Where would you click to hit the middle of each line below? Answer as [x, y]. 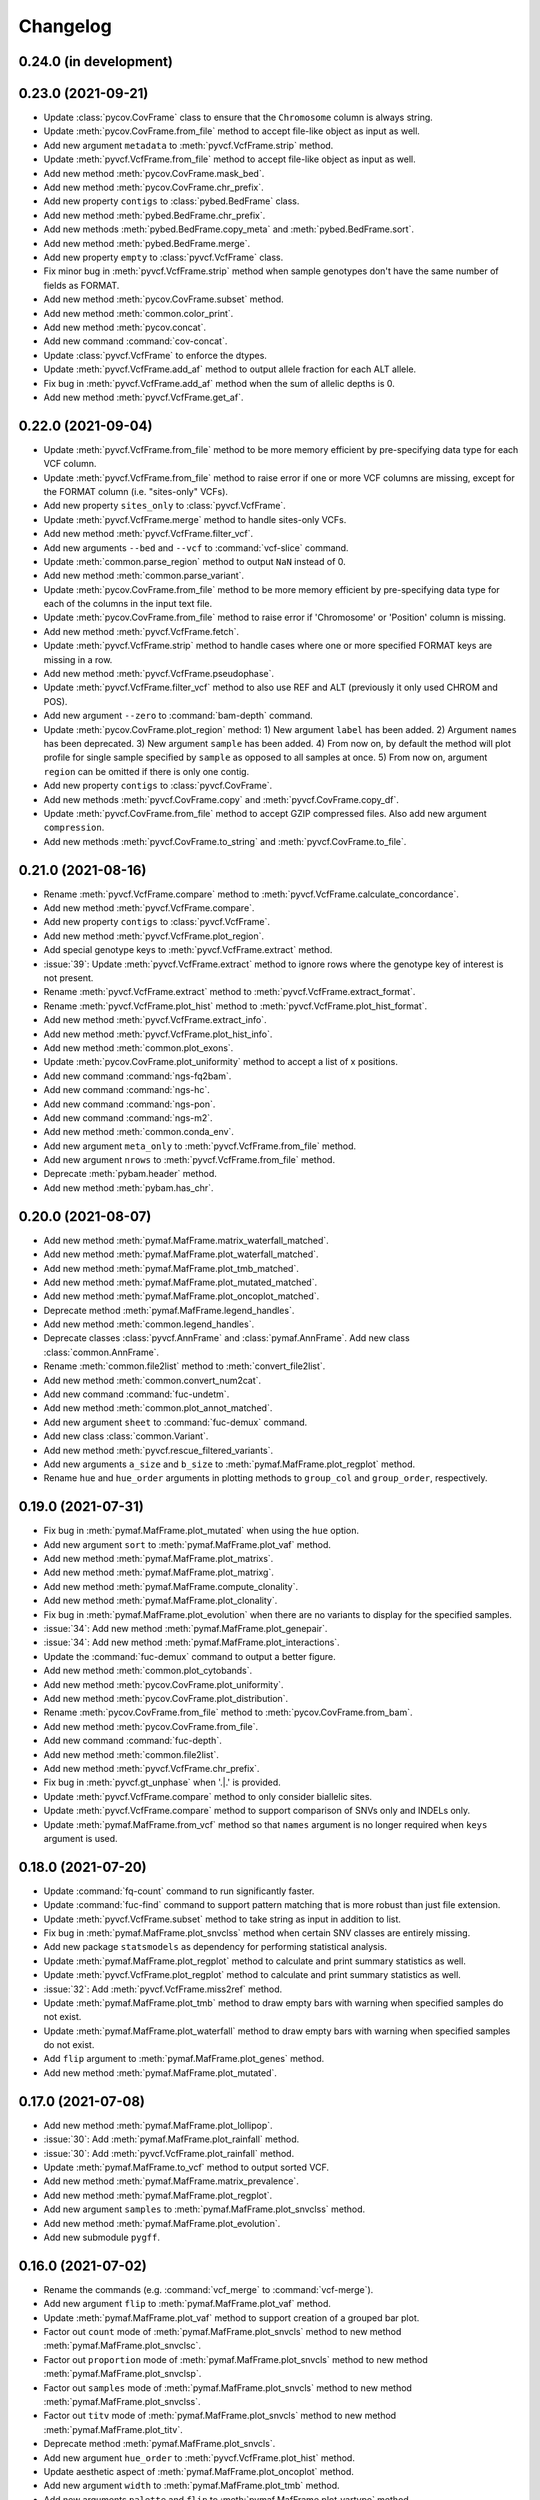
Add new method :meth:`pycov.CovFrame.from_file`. [151, 1726]
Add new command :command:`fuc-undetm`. [136, 1394]
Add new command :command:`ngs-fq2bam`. [137, 1076]
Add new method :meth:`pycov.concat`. [125, 327]
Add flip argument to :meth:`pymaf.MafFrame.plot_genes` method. [184, 2059]
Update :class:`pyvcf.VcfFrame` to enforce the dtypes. [155, 355]
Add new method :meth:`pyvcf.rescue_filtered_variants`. [158, 1450]
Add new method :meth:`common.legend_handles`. [149, 1324]
